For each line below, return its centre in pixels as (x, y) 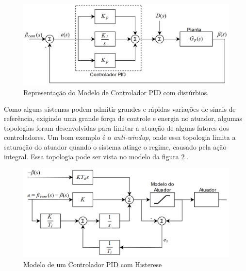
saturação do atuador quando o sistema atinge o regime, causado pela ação (115, 147)
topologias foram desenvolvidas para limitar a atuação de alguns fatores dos (116, 127)
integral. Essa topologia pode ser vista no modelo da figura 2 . (96, 156)
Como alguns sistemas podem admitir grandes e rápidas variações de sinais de (120, 109)
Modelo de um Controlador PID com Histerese (93, 264)
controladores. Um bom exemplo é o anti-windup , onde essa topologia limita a (120, 137)
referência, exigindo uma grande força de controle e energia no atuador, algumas (123, 118)
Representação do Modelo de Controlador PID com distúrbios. (116, 93)
